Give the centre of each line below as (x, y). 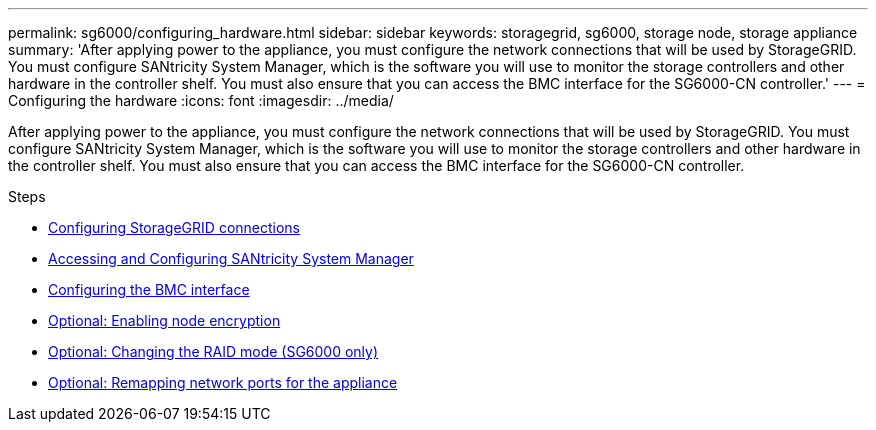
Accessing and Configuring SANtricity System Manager (231, 258)
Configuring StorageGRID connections (174, 227)
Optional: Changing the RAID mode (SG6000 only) (213, 351)
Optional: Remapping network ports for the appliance (223, 382)
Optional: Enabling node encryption (164, 320)
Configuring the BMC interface (149, 289)
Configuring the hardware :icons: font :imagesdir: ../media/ (201, 100)
